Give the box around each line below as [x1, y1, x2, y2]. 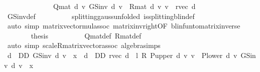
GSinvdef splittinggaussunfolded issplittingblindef [7, 10, 195, 21]
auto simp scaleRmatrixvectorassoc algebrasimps [7, 40, 161, 50]
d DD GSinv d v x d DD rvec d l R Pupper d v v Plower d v [7, 49, 237, 60]
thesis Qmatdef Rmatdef [31, 30, 142, 40]
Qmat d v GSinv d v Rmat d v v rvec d [53, 1, 196, 11]
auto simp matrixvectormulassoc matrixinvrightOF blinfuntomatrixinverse [7, 20, 240, 31]
